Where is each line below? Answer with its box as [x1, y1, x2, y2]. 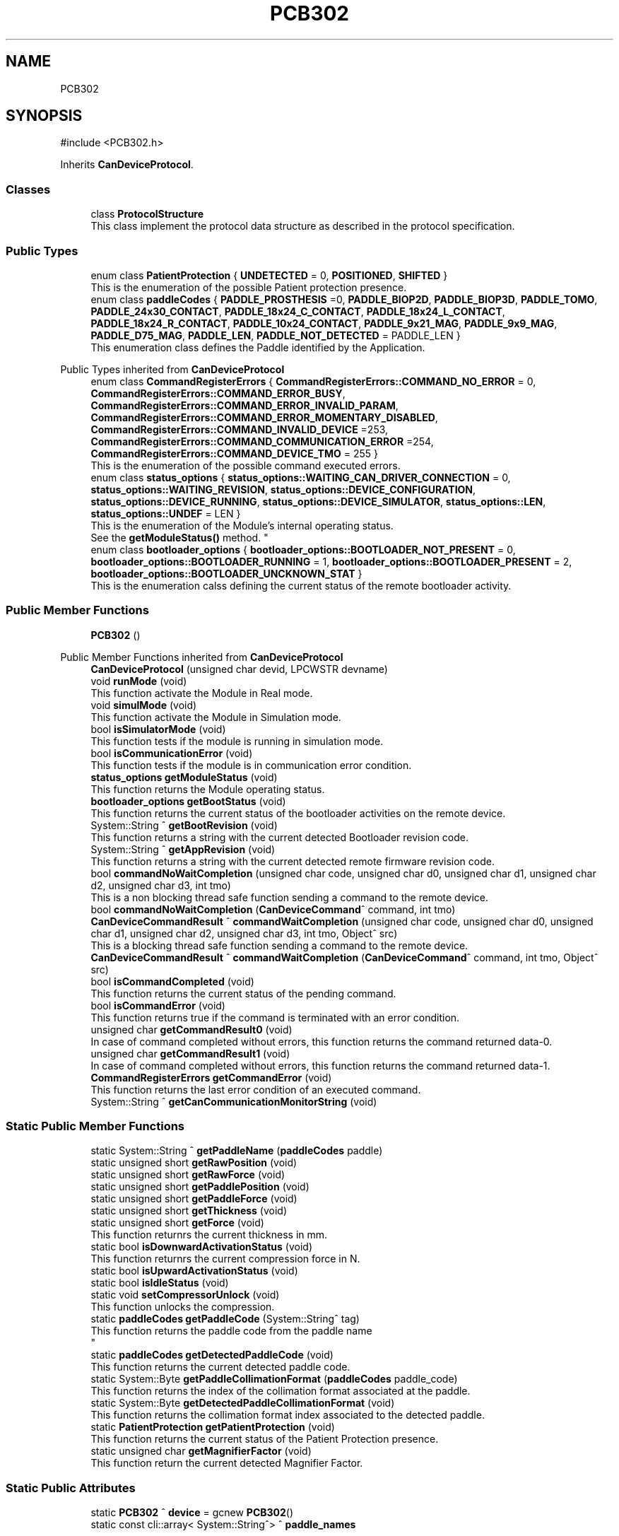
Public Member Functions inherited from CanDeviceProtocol [60, 650, 343, 663]
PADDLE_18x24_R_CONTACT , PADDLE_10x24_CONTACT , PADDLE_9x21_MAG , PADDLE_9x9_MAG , [90, 317, 558, 329]
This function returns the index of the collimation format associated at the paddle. [90, 1385, 471, 1397]
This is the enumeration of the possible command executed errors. [90, 459, 401, 471]
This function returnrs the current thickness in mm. [90, 1229, 328, 1241]
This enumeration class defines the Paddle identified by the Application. [90, 341, 425, 353]
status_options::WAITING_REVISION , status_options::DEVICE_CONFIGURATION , [90, 483, 476, 496]
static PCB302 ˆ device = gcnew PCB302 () [90, 1506, 294, 1519]
